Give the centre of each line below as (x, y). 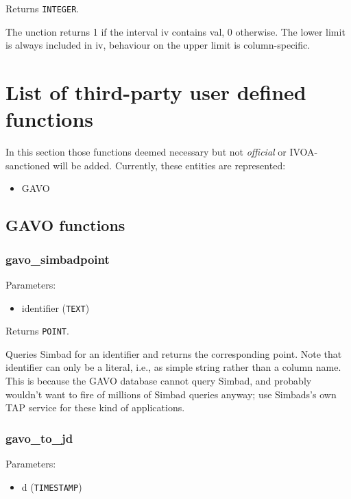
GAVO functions (65, 225)
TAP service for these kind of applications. (95, 407)
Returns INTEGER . (43, 8)
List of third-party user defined (156, 92)
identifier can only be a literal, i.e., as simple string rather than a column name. (173, 367)
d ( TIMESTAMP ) (52, 486)
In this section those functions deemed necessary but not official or (146, 152)
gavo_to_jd (39, 438)
